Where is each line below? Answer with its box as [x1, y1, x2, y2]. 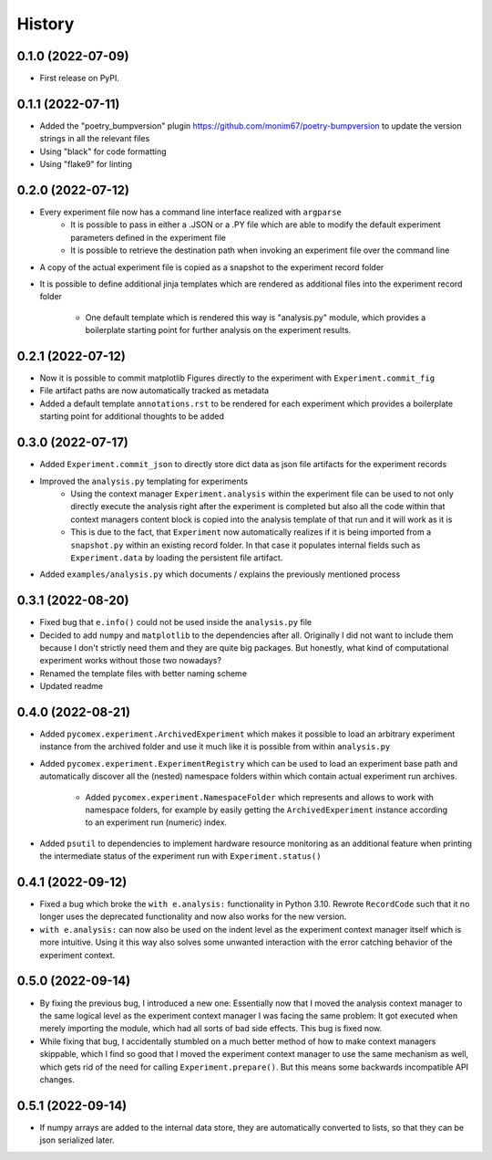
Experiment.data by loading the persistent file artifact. [70, 552, 283, 563]
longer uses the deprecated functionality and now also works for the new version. [39, 911, 347, 922]
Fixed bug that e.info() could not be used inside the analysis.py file [39, 617, 313, 628]
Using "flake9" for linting [39, 159, 132, 170]
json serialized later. [39, 1134, 115, 1145]
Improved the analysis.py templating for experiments [39, 475, 249, 486]
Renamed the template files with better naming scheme [39, 667, 248, 679]
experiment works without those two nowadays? [39, 655, 222, 666]
